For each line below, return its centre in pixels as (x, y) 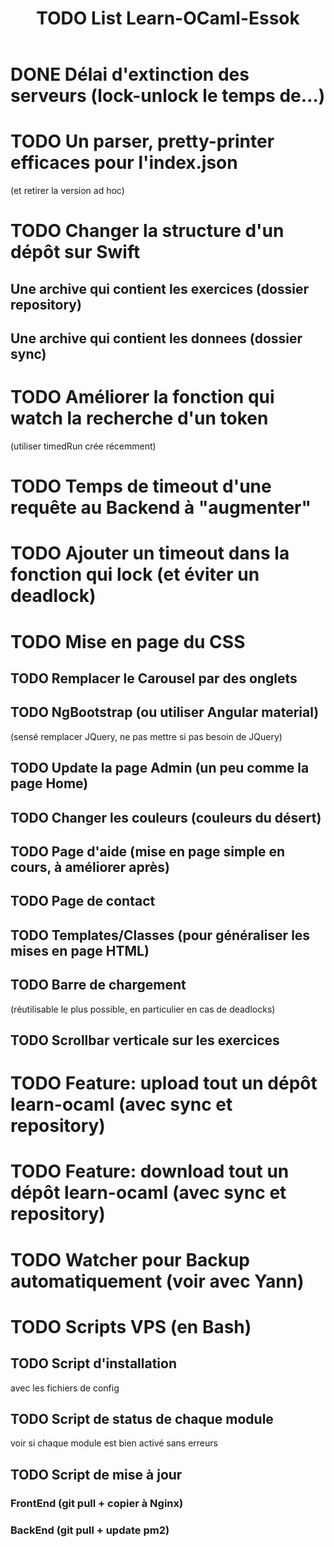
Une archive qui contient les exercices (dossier (160, 288)
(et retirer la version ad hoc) (67, 191)
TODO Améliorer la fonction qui (142, 397)
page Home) (49, 783)
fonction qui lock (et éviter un (135, 574)
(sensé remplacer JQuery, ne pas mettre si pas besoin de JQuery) (146, 736)
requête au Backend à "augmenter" (161, 508)
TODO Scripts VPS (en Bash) (131, 1326)
